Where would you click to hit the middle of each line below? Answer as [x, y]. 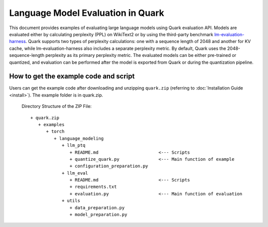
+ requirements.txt [93, 187]
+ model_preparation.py [99, 215]
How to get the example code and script [72, 76]
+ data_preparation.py [97, 207]
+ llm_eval [75, 173]
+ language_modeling [79, 138]
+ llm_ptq [74, 145]
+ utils [71, 201]
